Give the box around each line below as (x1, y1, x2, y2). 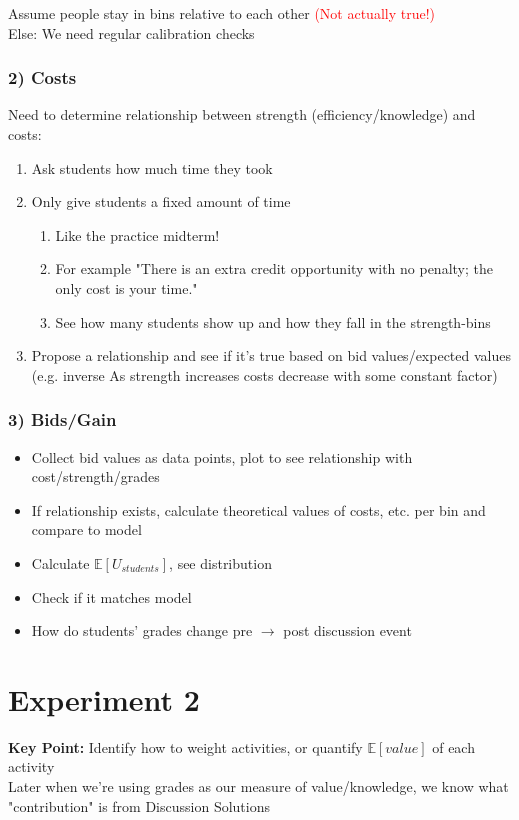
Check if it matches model (31, 586, 192, 607)
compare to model (31, 519, 142, 540)
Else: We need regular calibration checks (8, 22, 255, 43)
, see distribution (169, 552, 272, 573)
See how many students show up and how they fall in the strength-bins (55, 311, 491, 332)
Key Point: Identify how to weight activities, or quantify (8, 736, 363, 757)
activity (8, 756, 55, 777)
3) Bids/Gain (8, 407, 117, 432)
